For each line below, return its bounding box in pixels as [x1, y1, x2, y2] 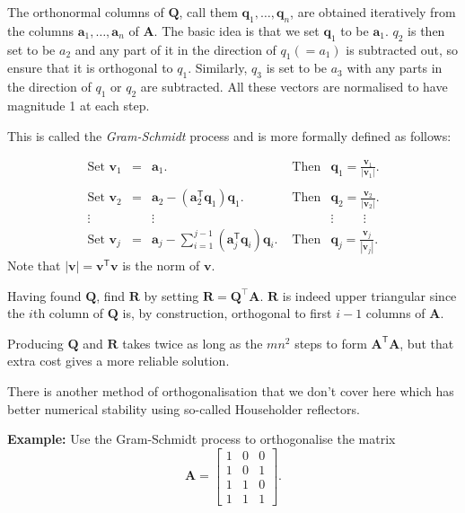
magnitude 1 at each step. [7, 95, 150, 114]
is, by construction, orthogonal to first [122, 304, 332, 323]
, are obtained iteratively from [290, 3, 456, 21]
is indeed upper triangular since [282, 286, 457, 305]
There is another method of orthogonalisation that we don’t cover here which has [7, 381, 454, 400]
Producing [7, 333, 64, 352]
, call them [179, 3, 238, 21]
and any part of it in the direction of [75, 40, 276, 58]
